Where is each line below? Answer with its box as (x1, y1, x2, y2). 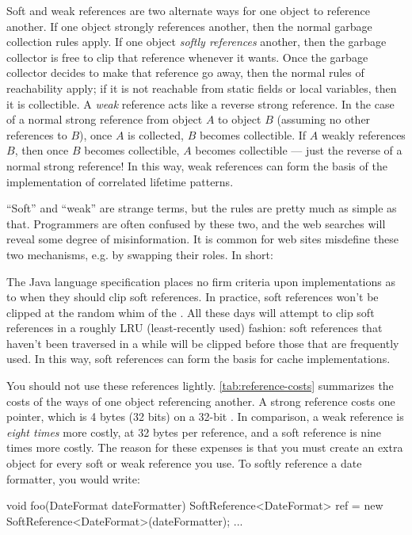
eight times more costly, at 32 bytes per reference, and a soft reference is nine (6, 423, 382, 440)
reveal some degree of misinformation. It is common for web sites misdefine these (6, 231, 399, 247)
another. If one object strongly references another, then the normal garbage (6, 17, 372, 34)
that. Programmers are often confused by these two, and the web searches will (6, 215, 386, 231)
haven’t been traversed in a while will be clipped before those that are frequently (6, 334, 399, 351)
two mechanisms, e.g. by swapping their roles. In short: (6, 246, 273, 262)
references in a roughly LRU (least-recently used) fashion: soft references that (6, 319, 383, 336)
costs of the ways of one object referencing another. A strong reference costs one (6, 392, 395, 409)
